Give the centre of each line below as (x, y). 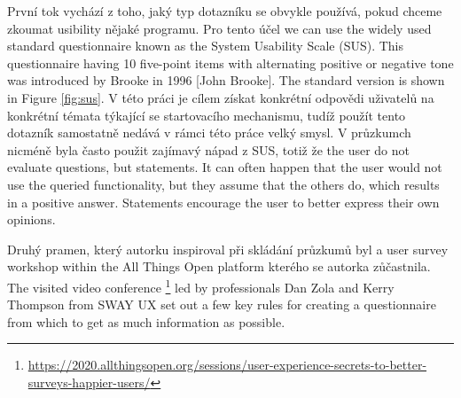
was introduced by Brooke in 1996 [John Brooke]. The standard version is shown (226, 80)
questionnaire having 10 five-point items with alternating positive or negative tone (230, 62)
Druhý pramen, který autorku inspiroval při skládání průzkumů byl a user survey (228, 249)
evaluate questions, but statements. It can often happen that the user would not (225, 167)
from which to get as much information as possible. (146, 321)
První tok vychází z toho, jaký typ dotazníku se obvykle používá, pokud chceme (225, 11)
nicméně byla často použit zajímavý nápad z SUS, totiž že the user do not (209, 149)
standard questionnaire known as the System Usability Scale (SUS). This (206, 46)
